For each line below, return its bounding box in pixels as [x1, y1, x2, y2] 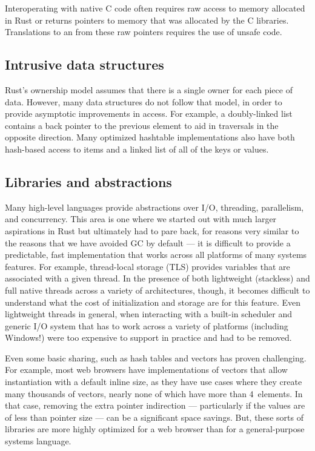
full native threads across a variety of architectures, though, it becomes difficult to [5, 283, 310, 296]
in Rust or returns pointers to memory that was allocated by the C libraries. [5, 13, 289, 26]
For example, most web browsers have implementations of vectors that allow [5, 363, 288, 376]
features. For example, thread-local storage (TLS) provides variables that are [5, 260, 290, 272]
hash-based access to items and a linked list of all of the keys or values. [5, 142, 269, 155]
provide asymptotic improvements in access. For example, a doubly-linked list [5, 107, 293, 120]
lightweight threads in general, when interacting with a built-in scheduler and [5, 308, 293, 320]
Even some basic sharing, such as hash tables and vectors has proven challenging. [5, 351, 307, 364]
